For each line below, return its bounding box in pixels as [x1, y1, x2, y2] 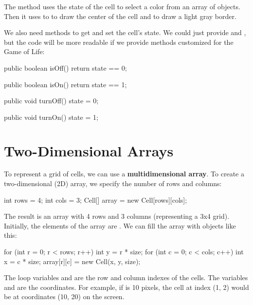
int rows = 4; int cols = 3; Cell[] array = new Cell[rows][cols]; [4, 194, 187, 205]
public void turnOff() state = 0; [4, 95, 99, 106]
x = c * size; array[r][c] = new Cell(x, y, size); [4, 256, 141, 266]
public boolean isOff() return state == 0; [4, 62, 127, 73]
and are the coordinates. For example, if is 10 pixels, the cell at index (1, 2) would [4, 282, 249, 292]
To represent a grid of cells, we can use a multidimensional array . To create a [4, 169, 244, 179]
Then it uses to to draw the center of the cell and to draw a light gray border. [4, 11, 236, 21]
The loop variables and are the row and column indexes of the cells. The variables [4, 272, 248, 283]
